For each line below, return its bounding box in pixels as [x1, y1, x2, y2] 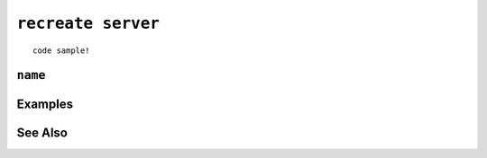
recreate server [16, 13, 160, 33]
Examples [16, 97, 74, 112]
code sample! [32, 45, 90, 56]
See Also [16, 126, 68, 141]
